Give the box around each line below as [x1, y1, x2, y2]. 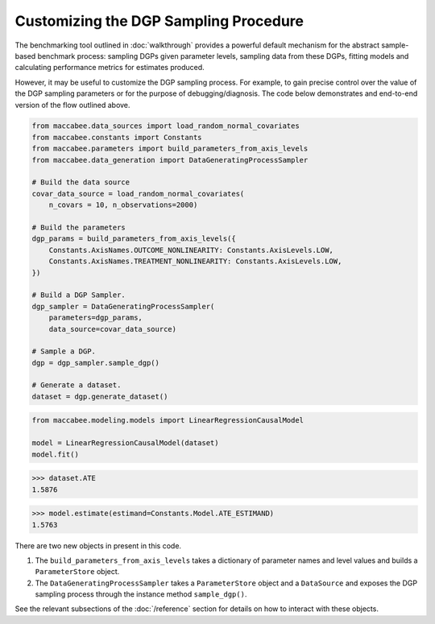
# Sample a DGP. [31, 347, 97, 356]
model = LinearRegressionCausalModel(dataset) [31, 439, 219, 448]
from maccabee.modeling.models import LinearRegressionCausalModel [31, 415, 304, 425]
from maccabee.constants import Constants [31, 133, 202, 142]
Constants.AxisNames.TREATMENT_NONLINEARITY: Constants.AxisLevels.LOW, [48, 257, 342, 266]
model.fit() [31, 449, 80, 459]
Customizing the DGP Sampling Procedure [14, 12, 304, 30]
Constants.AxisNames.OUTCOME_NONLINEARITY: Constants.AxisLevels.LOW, [48, 246, 334, 254]
